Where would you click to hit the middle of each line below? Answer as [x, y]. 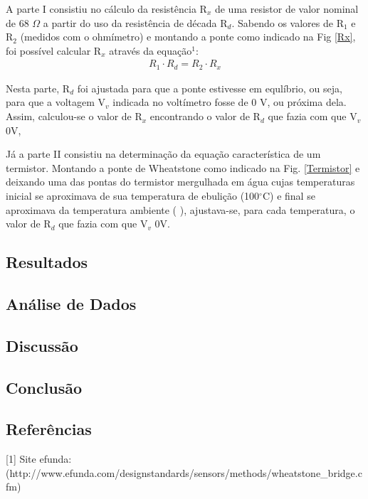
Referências [49, 429]
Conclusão [44, 387]
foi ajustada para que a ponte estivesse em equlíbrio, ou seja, [210, 88]
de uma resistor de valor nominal [286, 9]
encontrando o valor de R [205, 116]
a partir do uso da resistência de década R [135, 22]
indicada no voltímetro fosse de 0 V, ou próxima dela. [230, 102]
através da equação [151, 50]
